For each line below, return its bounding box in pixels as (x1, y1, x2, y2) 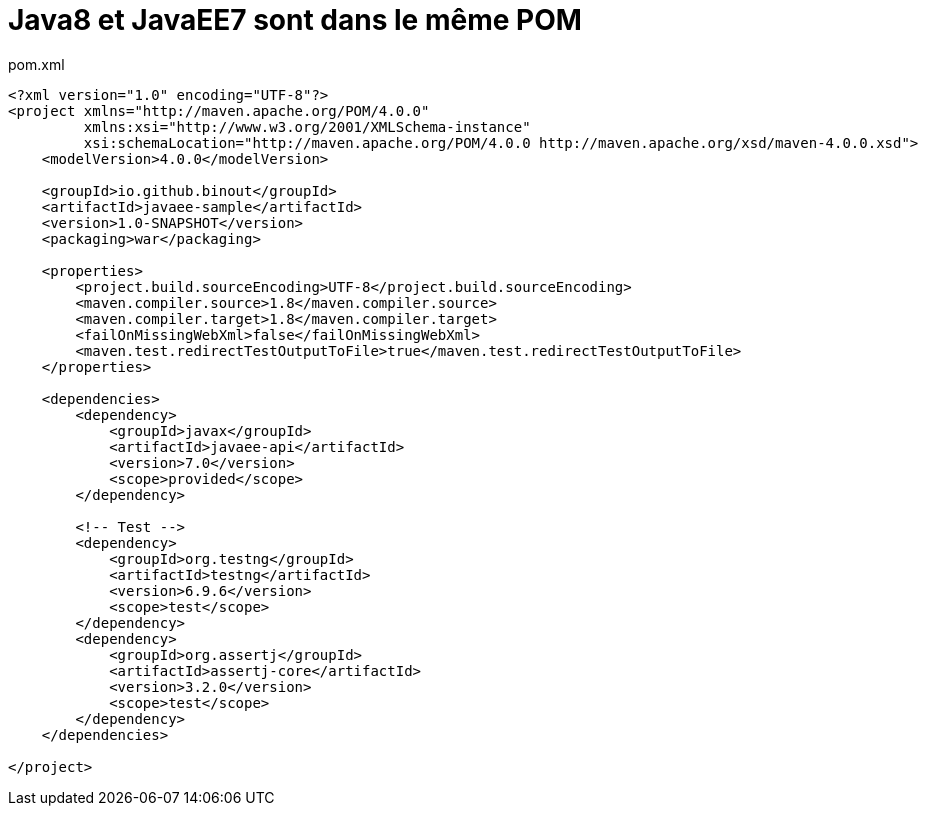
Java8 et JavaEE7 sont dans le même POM (8, 3, 582, 37)
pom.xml (8, 55, 65, 73)
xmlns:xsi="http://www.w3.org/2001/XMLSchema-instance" (83, 118, 531, 135)
